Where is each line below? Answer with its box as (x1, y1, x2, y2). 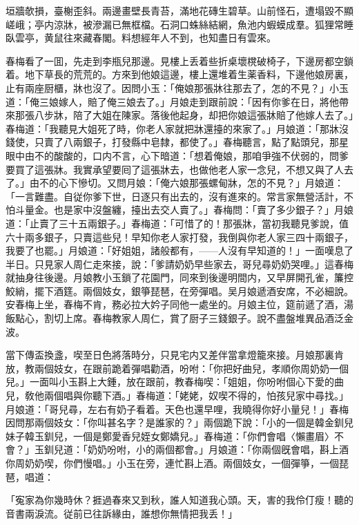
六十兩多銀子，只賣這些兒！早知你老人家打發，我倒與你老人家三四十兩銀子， (6, 229, 353, 244)
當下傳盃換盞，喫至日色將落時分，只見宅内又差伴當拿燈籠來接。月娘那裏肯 (6, 347, 344, 362)
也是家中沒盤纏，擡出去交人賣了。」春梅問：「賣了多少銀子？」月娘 (53, 202, 353, 217)
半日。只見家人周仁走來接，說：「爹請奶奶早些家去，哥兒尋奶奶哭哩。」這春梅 (6, 256, 353, 271)
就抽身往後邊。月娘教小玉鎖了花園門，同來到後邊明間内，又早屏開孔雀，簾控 (6, 270, 353, 285)
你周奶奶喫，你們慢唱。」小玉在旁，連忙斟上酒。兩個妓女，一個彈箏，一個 (6, 456, 339, 470)
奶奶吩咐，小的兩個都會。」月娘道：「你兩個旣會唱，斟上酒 (87, 442, 349, 457)
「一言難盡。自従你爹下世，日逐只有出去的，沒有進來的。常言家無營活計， (6, 189, 344, 203)
